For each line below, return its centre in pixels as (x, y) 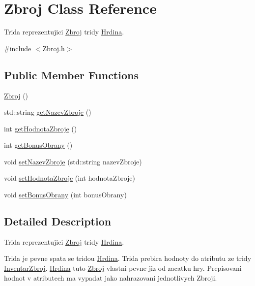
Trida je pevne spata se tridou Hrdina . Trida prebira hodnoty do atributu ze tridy (128, 258)
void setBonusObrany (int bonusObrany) (65, 195)
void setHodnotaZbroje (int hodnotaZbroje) (70, 178)
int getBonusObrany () (38, 145)
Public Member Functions (71, 75)
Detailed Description (58, 221)
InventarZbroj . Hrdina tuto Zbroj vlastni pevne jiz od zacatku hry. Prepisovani (123, 268)
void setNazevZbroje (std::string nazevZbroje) (73, 161)
